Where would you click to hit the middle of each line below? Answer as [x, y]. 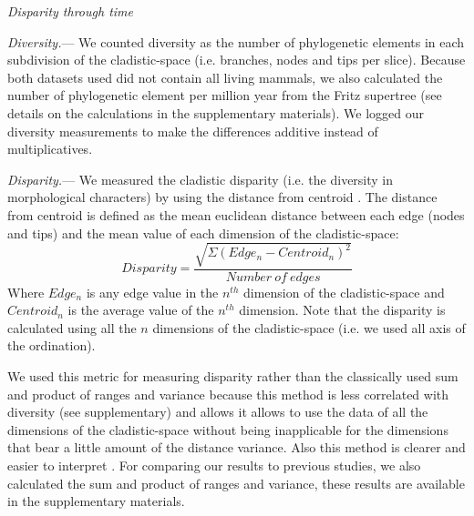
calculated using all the [72, 327]
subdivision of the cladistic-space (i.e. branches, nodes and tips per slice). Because [237, 60]
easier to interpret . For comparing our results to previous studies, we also [214, 465]
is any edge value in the [152, 292]
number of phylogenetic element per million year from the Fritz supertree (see [225, 95]
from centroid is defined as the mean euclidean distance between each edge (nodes [236, 214]
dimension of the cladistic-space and [344, 292]
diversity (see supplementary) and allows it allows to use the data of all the [218, 412]
